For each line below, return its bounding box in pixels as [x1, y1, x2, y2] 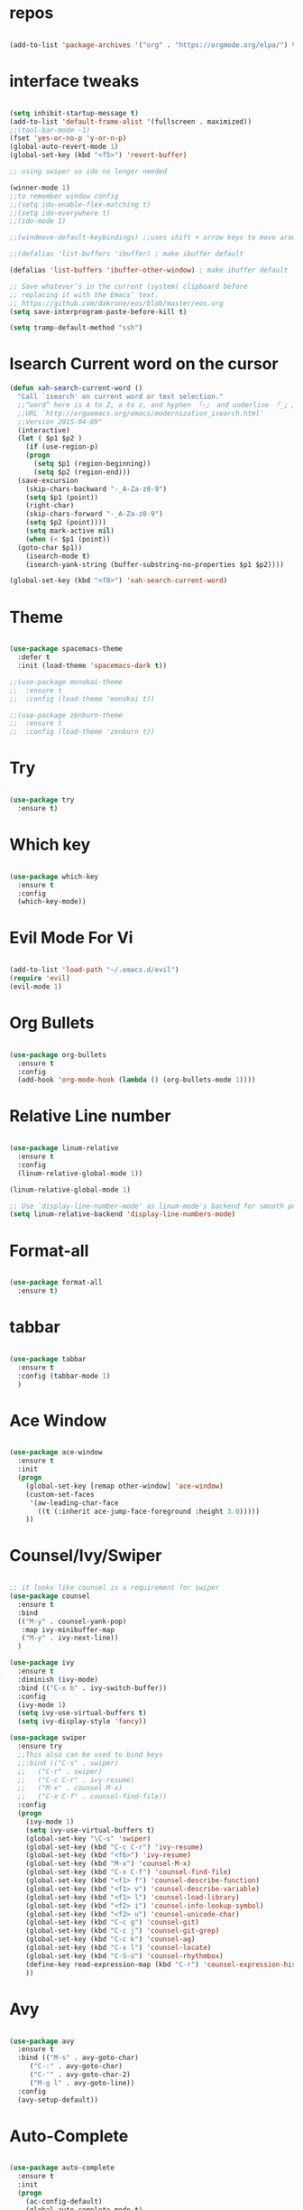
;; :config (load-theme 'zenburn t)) [9, 728, 155, 737]
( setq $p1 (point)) [25, 493, 99, 502]
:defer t [17, 653, 50, 662]
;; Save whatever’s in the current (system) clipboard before [9, 282, 248, 291]
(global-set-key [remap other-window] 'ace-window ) [25, 1481, 224, 1490]
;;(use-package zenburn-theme [9, 710, 124, 720]
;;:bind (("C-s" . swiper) [17, 1759, 119, 1768]
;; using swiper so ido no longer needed [9, 167, 168, 176]
